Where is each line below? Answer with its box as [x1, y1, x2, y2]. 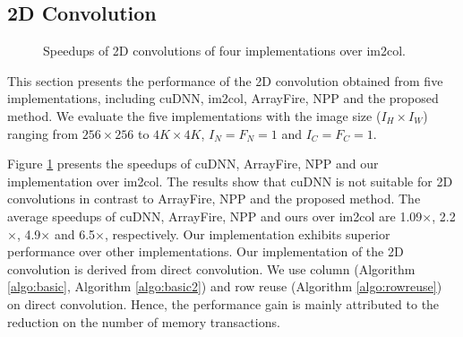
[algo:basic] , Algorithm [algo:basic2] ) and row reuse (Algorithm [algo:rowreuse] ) [7, 277, 442, 296]
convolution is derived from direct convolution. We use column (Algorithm [7, 259, 416, 278]
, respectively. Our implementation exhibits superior [104, 224, 390, 243]
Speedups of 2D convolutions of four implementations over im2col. [43, 41, 406, 60]
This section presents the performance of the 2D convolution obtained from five [7, 71, 443, 90]
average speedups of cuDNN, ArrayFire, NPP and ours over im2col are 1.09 [7, 206, 423, 225]
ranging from [7, 124, 79, 143]
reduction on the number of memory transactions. [7, 312, 280, 331]
